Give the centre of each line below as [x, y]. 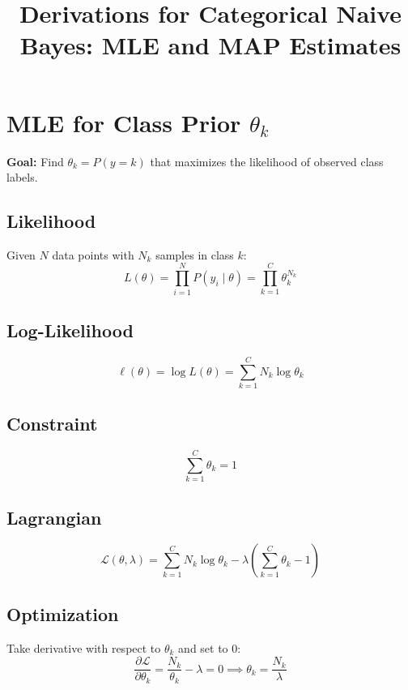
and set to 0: [210, 647]
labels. [22, 177]
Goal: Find [35, 161]
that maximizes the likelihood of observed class [267, 161]
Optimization [63, 613]
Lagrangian [54, 517]
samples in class [195, 254]
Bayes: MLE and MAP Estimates [210, 45]
